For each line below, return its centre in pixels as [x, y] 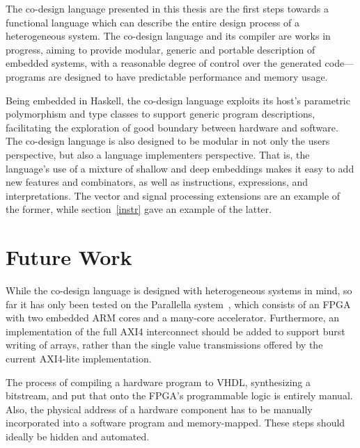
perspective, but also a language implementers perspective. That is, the [158, 154]
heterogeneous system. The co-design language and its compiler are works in [168, 36]
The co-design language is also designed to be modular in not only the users [168, 141]
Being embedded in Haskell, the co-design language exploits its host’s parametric [178, 100]
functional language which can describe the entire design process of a [152, 22]
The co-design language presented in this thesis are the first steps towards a [167, 8]
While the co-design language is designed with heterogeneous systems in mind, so [179, 290]
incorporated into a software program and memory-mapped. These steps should [175, 423]
